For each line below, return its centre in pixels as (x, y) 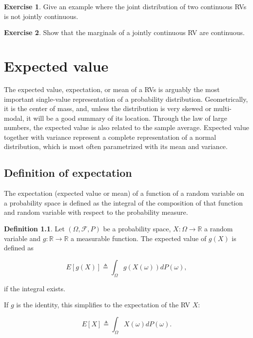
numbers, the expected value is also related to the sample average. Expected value (127, 127)
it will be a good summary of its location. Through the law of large (127, 118)
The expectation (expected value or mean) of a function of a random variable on (124, 193)
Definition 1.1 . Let (34, 229)
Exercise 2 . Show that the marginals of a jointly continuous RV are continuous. (124, 32)
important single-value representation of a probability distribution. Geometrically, (126, 99)
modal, (14, 118)
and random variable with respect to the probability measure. (96, 212)
